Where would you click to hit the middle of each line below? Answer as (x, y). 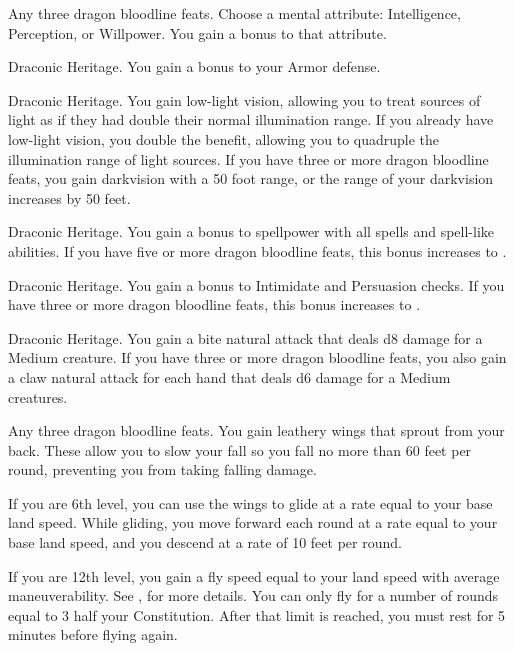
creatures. (38, 396)
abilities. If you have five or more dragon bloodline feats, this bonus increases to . (257, 250)
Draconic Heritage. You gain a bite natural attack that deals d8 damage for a (245, 337)
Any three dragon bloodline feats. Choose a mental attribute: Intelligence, (234, 13)
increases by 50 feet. (69, 197)
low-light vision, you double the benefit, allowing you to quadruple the (224, 138)
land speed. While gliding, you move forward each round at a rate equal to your (253, 522)
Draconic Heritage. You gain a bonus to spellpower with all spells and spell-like (251, 231)
